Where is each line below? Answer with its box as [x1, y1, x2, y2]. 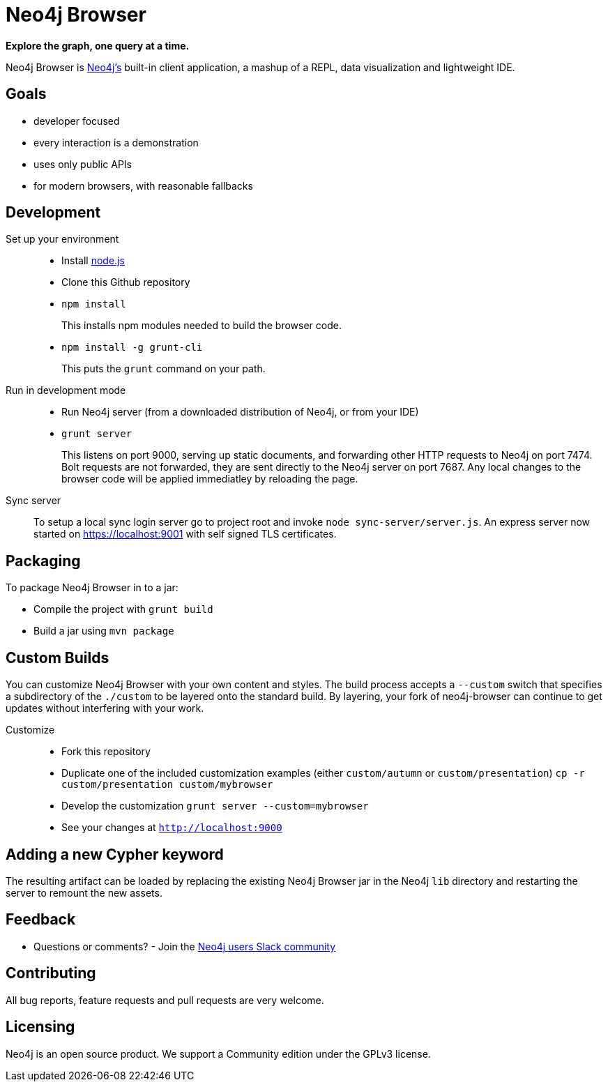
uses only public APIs [33, 158, 132, 170]
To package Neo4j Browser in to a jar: [6, 581, 178, 594]
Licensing [6, 1018, 75, 1036]
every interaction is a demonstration [33, 136, 199, 149]
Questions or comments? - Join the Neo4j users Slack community [33, 940, 336, 952]
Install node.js [61, 254, 125, 267]
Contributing [6, 964, 96, 982]
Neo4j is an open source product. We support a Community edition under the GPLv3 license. [6, 1047, 431, 1060]
